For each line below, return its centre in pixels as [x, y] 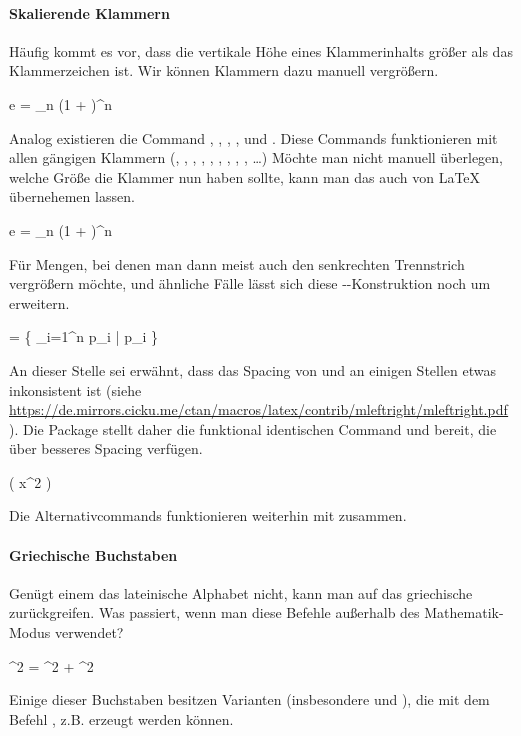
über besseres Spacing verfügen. [106, 448]
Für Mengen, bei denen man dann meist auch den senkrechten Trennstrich [237, 263]
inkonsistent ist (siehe [75, 389]
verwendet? [89, 632]
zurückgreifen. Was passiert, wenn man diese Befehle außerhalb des [214, 612]
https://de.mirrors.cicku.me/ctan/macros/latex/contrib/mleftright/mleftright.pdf [259, 409]
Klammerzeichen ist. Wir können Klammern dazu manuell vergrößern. [224, 70]
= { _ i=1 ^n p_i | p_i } [83, 336]
